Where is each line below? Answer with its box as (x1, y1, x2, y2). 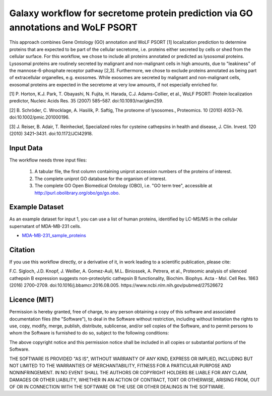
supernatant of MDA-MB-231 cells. (9, 223, 82, 229)
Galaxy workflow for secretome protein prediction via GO (9, 8, 253, 19)
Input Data (9, 144, 43, 152)
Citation (9, 246, 35, 254)
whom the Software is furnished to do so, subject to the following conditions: (9, 330, 169, 336)
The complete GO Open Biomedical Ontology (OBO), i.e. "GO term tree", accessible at (34, 183, 213, 189)
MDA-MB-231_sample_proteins (22, 233, 87, 239)
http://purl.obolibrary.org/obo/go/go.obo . (34, 190, 120, 196)
